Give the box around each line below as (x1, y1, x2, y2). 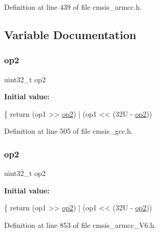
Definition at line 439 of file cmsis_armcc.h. (4, 2, 142, 12)
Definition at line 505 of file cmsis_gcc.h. (4, 126, 133, 136)
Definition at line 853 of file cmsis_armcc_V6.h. (4, 219, 156, 230)
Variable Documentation (4, 26, 136, 42)
